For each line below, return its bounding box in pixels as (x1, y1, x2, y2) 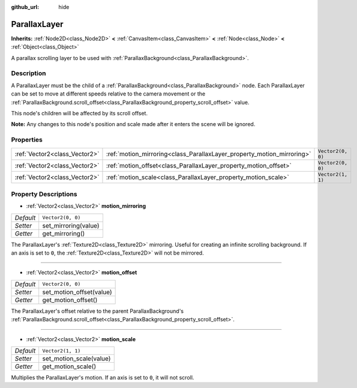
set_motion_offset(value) (42, 288, 112, 296)
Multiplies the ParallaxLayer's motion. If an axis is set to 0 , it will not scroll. (11, 374, 194, 381)
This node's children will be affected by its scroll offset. (11, 110, 148, 117)
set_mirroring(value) (42, 221, 100, 229)
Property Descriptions (11, 190, 77, 198)
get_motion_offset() (42, 296, 98, 304)
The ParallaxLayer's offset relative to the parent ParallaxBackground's (11, 307, 184, 315)
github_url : (11, 4, 39, 10)
